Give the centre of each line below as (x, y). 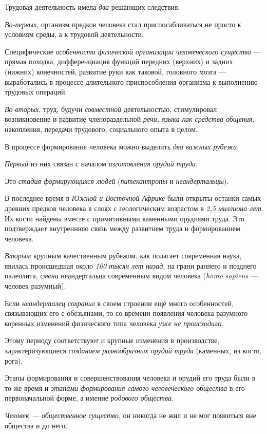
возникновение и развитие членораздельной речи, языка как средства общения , (130, 119)
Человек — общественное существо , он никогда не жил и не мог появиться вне (130, 415)
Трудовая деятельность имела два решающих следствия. (92, 7)
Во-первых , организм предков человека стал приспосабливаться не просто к (123, 24)
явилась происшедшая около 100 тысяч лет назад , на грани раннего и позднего (131, 265)
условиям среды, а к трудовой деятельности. (74, 34)
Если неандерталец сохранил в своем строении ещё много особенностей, (119, 303)
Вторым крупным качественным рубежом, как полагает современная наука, (123, 256)
